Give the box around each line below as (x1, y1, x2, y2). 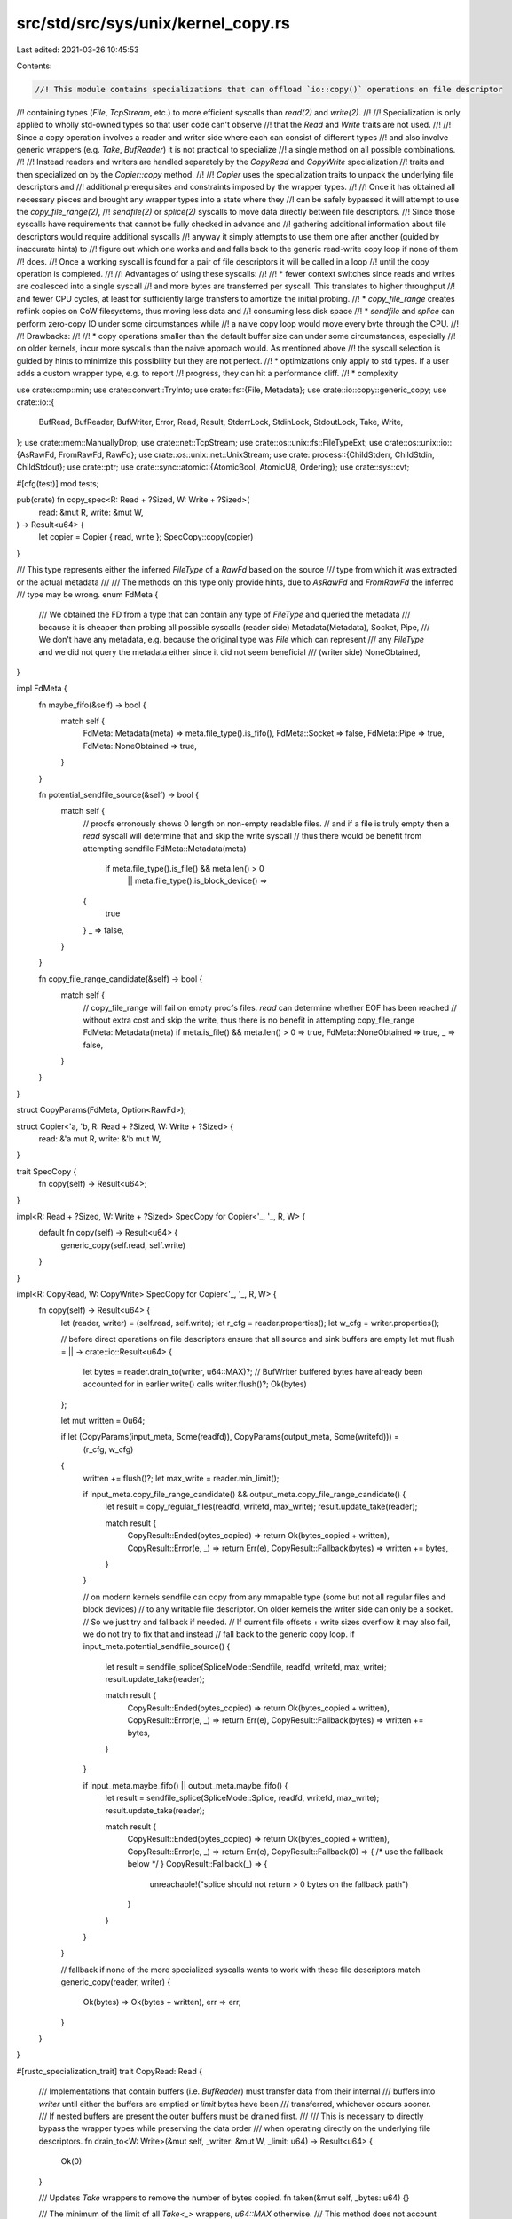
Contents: (16, 60, 52, 71)
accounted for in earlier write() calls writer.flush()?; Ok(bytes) (83, 1378, 308, 1389)
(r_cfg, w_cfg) (83, 1443, 134, 1455)
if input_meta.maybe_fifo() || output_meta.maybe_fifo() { (83, 1780, 288, 1790)
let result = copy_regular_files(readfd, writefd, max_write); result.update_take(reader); (105, 1501, 418, 1512)
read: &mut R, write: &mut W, (38, 507, 144, 517)
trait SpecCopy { (16, 1165, 77, 1176)
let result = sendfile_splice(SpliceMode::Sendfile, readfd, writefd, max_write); (105, 1661, 388, 1672)
